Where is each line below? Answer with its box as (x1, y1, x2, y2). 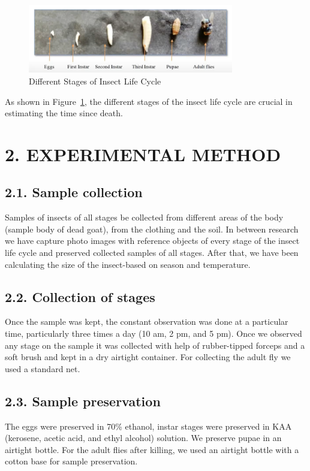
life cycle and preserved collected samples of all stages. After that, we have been (5, 246, 299, 259)
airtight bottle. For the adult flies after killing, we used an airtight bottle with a (5, 443, 299, 455)
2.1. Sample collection (5, 183, 143, 201)
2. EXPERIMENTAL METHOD (5, 141, 281, 166)
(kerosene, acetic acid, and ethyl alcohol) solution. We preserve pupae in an (5, 431, 282, 444)
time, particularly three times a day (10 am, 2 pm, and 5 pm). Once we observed (5, 327, 302, 340)
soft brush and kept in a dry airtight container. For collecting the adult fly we (5, 351, 291, 363)
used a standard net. (5, 362, 80, 375)
